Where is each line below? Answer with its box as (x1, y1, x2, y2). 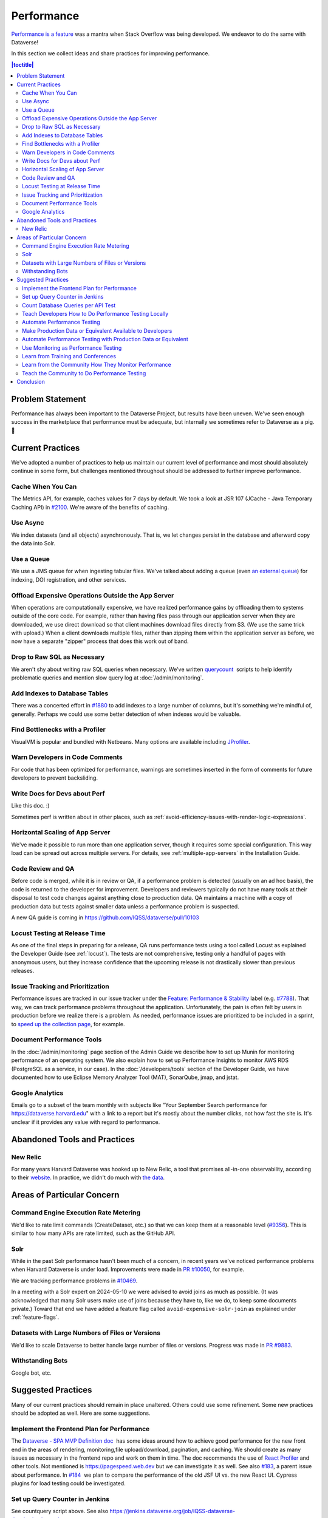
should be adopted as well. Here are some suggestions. (11, 1409, 151, 1417)
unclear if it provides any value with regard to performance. (11, 1118, 160, 1126)
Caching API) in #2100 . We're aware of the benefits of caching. (11, 503, 169, 511)
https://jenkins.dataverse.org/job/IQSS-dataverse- (109, 1508, 236, 1515)
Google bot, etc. (11, 1369, 52, 1377)
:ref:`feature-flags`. (11, 1313, 60, 1321)
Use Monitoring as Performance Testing (22, 344, 122, 352)
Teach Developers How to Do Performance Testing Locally (22, 310, 169, 318)
